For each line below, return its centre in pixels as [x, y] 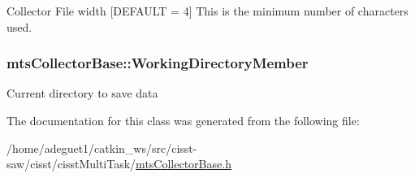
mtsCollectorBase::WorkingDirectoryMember [158, 63]
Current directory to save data [82, 93]
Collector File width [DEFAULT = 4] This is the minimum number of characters [207, 11]
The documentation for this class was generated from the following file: [183, 120]
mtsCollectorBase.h [184, 164]
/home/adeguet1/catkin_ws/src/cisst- [102, 148]
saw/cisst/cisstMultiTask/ [71, 164]
